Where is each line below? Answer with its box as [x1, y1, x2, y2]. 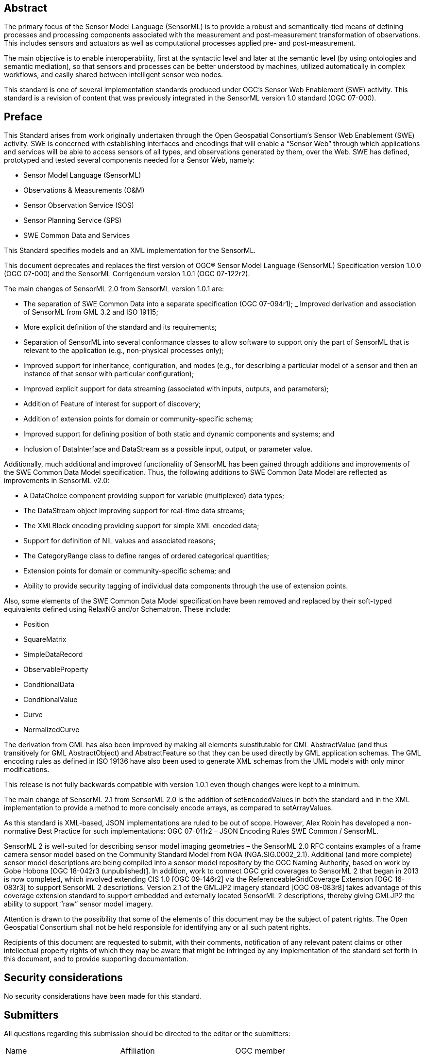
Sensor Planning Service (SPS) [23, 216, 122, 225]
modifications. [4, 765, 50, 774]
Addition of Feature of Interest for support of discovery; [23, 400, 201, 408]
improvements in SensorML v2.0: [4, 476, 110, 485]
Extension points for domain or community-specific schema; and [23, 567, 230, 575]
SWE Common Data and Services [23, 231, 130, 240]
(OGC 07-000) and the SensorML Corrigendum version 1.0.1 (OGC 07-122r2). [4, 269, 250, 278]
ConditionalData [23, 680, 75, 689]
